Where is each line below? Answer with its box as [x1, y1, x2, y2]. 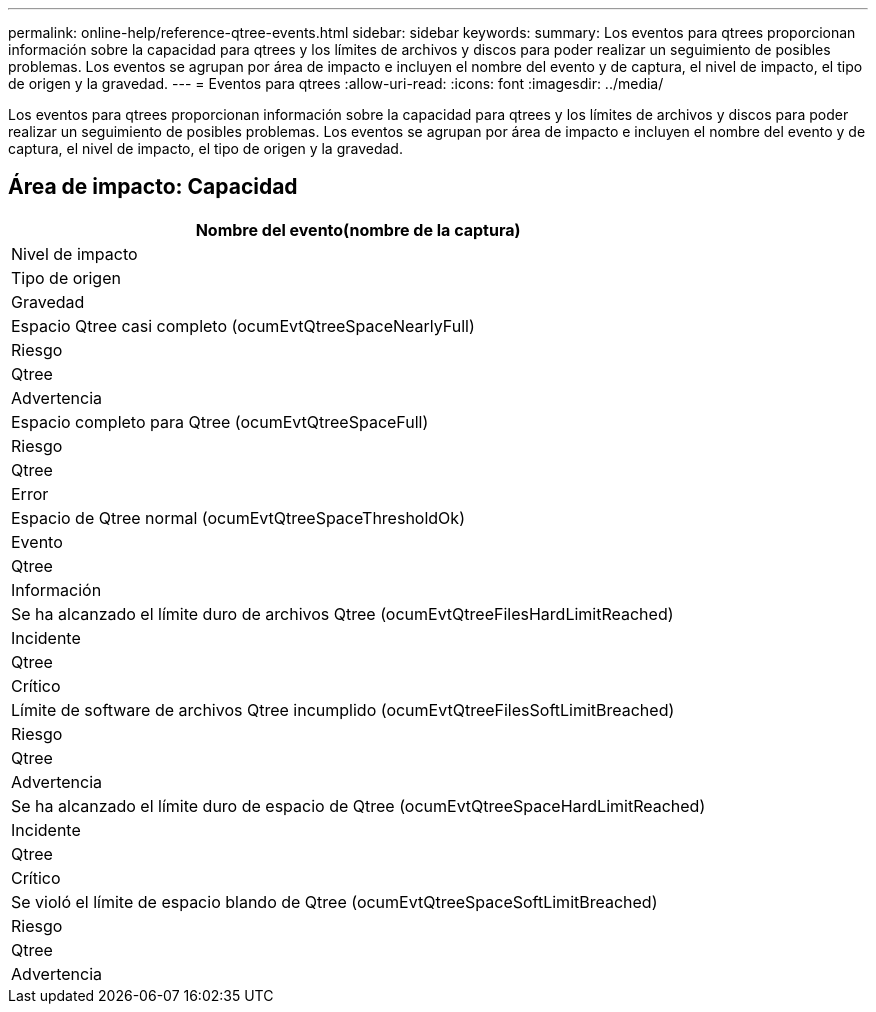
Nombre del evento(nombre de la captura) [195, 219, 521, 240]
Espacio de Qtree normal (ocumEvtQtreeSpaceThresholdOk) [11, 507, 465, 528]
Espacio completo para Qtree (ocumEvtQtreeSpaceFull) [11, 411, 429, 432]
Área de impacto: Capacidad [8, 174, 298, 200]
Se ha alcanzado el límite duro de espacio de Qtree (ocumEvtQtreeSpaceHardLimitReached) [11, 795, 706, 816]
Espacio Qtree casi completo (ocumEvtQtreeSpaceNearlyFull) [11, 315, 475, 336]
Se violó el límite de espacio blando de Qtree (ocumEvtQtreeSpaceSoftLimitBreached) [11, 891, 658, 912]
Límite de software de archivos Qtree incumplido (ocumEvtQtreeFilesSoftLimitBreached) [11, 699, 675, 720]
